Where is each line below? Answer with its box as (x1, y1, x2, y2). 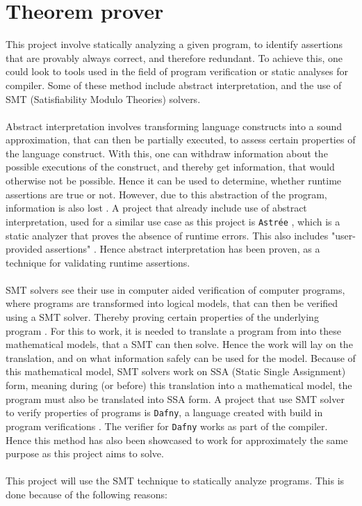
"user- (331, 228, 356, 242)
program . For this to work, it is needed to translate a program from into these (6, 323, 342, 338)
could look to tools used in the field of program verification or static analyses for (6, 64, 348, 79)
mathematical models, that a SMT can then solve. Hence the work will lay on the (6, 337, 353, 351)
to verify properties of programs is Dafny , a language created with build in (6, 405, 323, 420)
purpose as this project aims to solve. (6, 446, 164, 461)
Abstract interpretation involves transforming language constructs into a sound (6, 118, 343, 133)
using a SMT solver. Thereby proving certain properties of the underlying (6, 310, 319, 324)
